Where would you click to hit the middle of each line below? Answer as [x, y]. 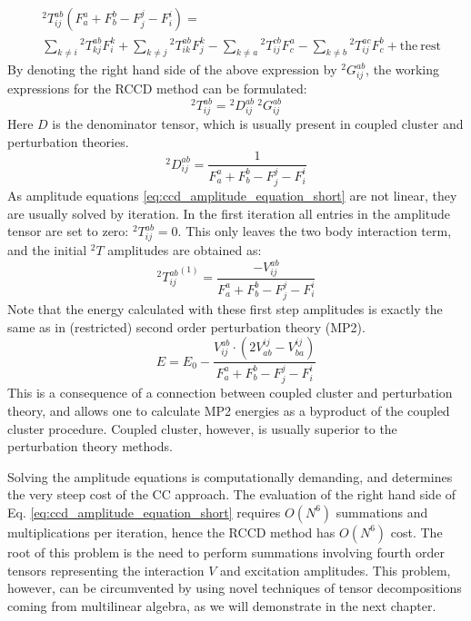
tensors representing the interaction [106, 570]
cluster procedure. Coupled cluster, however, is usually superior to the [202, 428]
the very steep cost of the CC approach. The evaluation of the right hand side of [232, 494]
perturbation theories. [68, 141]
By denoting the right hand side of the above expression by [172, 69]
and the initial [47, 250]
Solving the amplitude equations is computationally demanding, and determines [230, 476]
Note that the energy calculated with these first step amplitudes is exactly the [225, 309]
